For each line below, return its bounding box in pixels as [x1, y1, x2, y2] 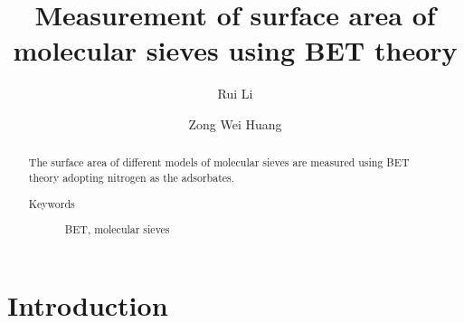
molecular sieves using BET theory [13, 32, 458, 69]
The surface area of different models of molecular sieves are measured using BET [28, 155, 410, 170]
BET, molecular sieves [64, 222, 170, 237]
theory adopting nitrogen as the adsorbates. [28, 169, 235, 185]
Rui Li [217, 84, 253, 103]
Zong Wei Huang [188, 114, 282, 133]
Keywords [28, 195, 75, 211]
